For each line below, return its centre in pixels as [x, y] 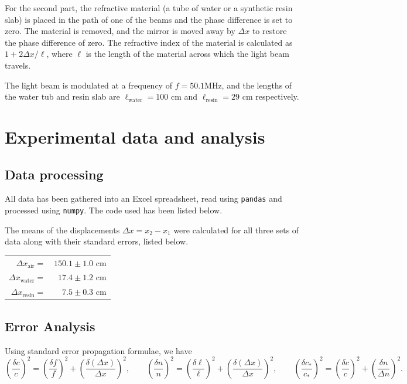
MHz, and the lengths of [248, 85]
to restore [269, 31]
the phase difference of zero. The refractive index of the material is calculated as [149, 42]
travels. [18, 65]
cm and [184, 96]
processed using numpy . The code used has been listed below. [114, 210]
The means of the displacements [62, 230]
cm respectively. [271, 96]
